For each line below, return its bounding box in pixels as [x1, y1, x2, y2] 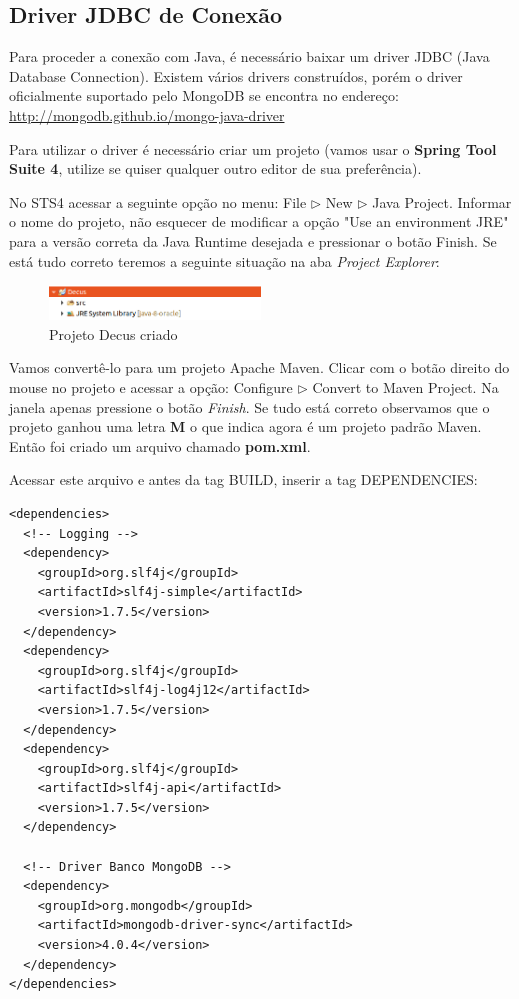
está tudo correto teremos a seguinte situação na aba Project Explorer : [9, 250, 440, 271]
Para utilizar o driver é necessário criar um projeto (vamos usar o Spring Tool [9, 138, 497, 159]
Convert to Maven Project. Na [312, 377, 499, 398]
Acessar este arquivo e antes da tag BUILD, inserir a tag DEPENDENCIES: [9, 469, 478, 490]
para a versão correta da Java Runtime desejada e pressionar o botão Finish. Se [9, 230, 497, 251]
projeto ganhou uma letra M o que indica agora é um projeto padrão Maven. [9, 416, 482, 437]
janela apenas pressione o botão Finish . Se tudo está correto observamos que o [9, 396, 490, 417]
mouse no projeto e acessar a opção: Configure [9, 377, 293, 398]
